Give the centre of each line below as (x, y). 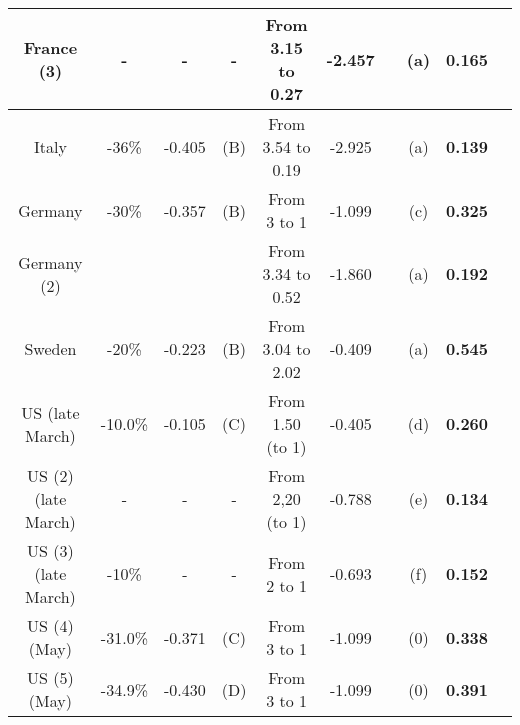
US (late (50, 412)
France (50, 47)
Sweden (50, 348)
